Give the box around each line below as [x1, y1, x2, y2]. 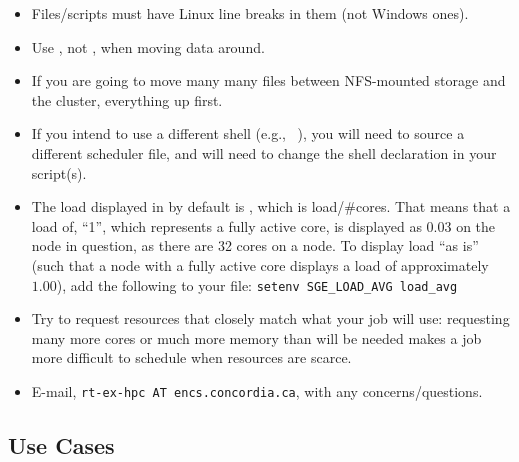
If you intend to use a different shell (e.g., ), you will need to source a [31, 123, 465, 144]
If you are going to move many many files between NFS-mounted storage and [31, 70, 506, 91]
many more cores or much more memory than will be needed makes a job [31, 327, 482, 348]
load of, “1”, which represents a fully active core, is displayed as [31, 215, 422, 236]
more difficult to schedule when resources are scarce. [31, 347, 352, 368]
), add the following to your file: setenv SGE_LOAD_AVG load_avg [56, 274, 458, 295]
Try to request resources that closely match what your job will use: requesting [31, 308, 510, 329]
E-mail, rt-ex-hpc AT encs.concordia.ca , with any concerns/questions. [31, 380, 483, 401]
